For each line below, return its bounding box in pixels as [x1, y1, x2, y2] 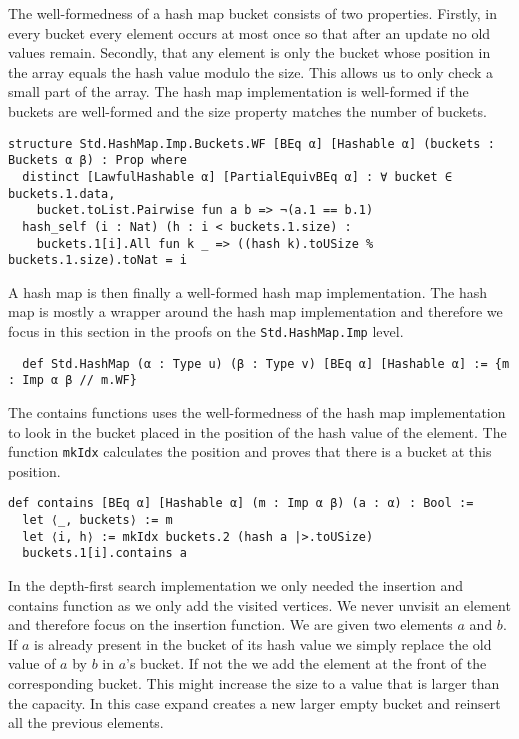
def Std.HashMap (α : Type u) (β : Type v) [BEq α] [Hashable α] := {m [22, 356, 510, 371]
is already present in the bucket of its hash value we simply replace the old [34, 633, 492, 654]
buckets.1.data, [8, 186, 116, 201]
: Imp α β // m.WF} [8, 373, 137, 388]
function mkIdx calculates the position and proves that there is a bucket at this [8, 441, 492, 462]
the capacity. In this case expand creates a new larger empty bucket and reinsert [8, 692, 501, 713]
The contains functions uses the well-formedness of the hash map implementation [8, 401, 506, 422]
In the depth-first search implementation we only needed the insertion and [8, 575, 463, 596]
